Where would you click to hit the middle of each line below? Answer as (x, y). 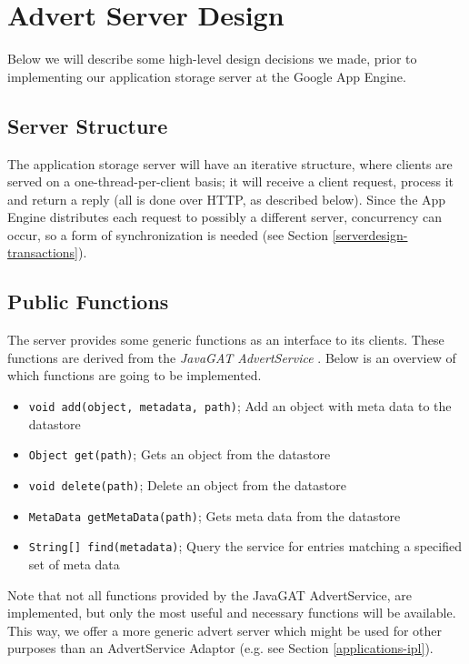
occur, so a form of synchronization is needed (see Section (168, 234)
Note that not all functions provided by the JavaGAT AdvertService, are (210, 594)
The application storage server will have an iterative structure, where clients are (230, 163)
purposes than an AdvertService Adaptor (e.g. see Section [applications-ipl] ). (220, 648)
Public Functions (88, 302)
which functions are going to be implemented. (135, 375)
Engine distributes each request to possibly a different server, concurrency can (225, 217)
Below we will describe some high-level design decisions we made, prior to (212, 59)
